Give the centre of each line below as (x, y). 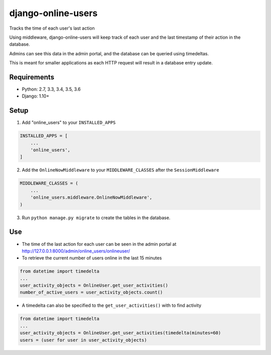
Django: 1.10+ (36, 96)
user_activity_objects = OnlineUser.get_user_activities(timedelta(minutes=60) (120, 333)
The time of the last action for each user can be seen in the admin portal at (99, 244)
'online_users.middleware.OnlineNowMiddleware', (91, 198)
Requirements (32, 77)
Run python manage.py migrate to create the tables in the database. (96, 217)
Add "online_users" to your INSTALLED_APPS (69, 123)
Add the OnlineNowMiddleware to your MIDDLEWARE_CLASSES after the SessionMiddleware (120, 170)
